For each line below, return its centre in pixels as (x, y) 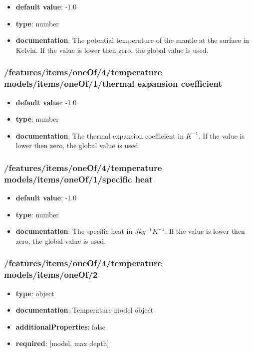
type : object (35, 293)
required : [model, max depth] (62, 343)
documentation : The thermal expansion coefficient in (100, 135)
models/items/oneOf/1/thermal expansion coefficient (113, 84)
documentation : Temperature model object (85, 310)
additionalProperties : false (61, 326)
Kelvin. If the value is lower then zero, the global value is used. (112, 50)
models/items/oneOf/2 (51, 274)
